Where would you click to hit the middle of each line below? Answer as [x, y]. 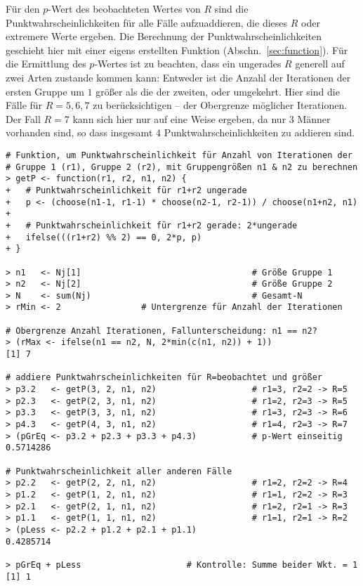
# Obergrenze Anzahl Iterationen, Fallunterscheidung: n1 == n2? [161, 331]
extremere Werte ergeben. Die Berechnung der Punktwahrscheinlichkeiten [164, 36]
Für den [23, 8]
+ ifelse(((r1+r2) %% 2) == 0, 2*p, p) [104, 237]
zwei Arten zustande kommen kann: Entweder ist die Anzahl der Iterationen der [178, 77]
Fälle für [24, 105]
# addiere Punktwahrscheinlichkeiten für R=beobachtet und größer [164, 378]
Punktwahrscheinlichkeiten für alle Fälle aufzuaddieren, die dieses [147, 22]
